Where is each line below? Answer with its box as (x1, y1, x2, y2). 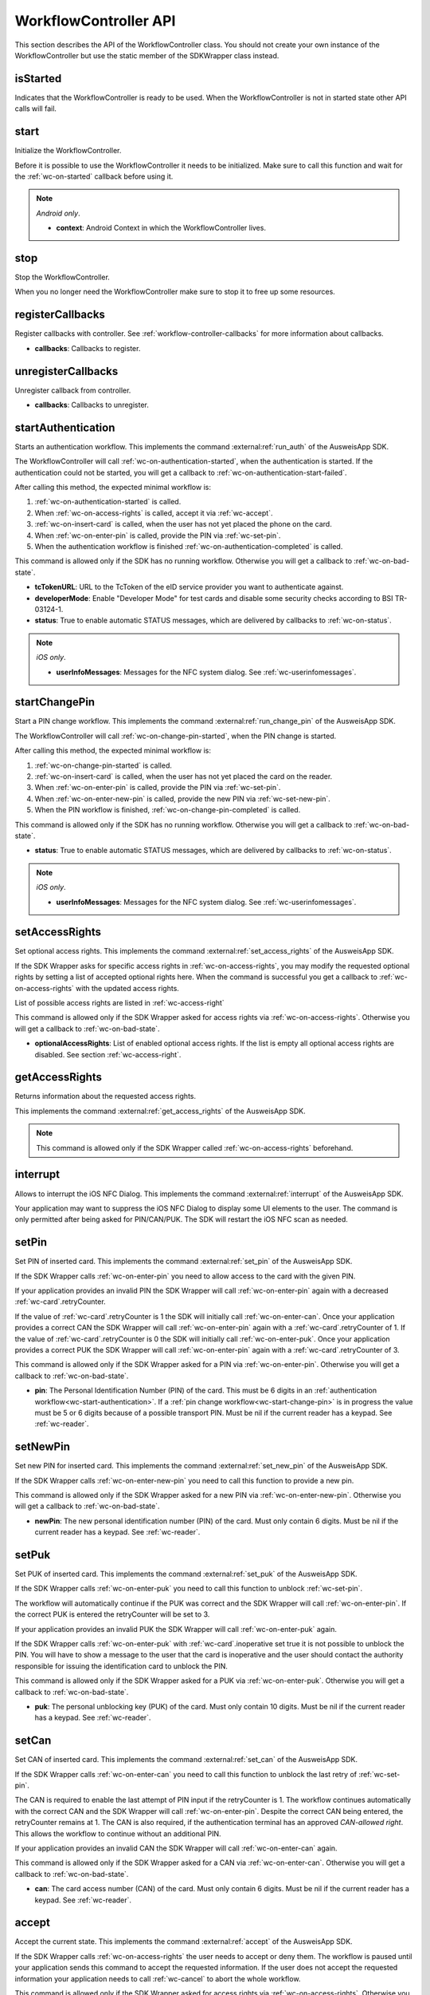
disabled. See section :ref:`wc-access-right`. (34, 1049, 182, 1059)
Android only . (36, 208, 80, 218)
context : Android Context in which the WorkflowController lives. (56, 223, 267, 233)
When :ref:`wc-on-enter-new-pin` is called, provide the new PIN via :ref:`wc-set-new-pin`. (34, 794, 330, 804)
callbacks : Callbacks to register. (34, 343, 141, 353)
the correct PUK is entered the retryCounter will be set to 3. (14, 1610, 210, 1619)
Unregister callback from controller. (14, 385, 131, 395)
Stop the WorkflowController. (14, 272, 111, 282)
